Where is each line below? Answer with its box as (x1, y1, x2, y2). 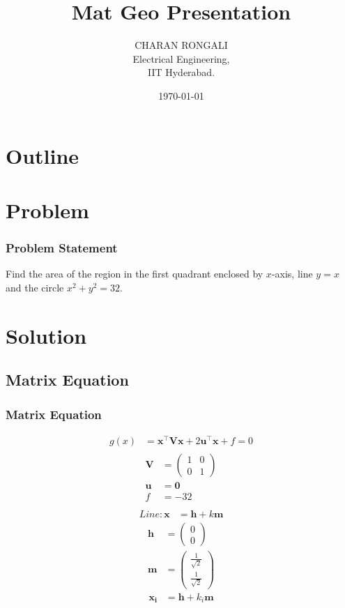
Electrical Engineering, (132, 51, 230, 66)
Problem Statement (6, 238, 118, 256)
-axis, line (271, 266, 313, 281)
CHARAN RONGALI (135, 38, 228, 52)
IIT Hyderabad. (147, 65, 215, 79)
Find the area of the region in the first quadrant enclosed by (6, 266, 263, 281)
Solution (6, 321, 87, 349)
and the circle (6, 280, 64, 294)
